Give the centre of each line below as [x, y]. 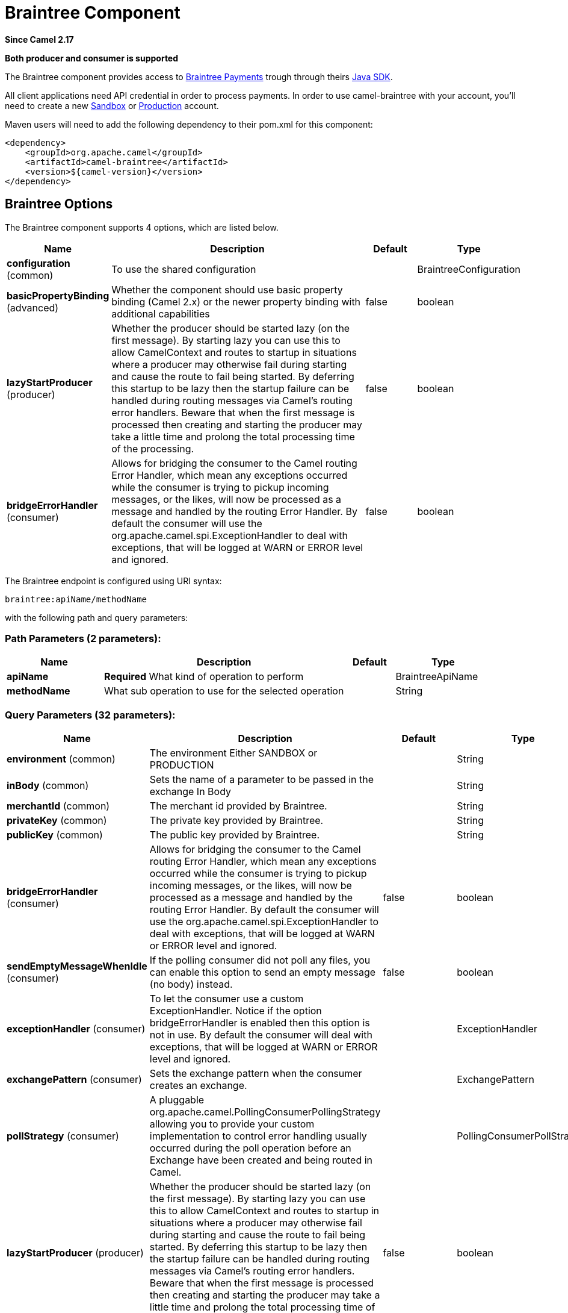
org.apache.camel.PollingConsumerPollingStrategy [265, 1112]
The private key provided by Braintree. [236, 821]
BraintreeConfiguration [469, 269]
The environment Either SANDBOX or [233, 753]
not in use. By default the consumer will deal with [261, 1035]
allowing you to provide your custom [232, 1124]
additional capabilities [161, 313]
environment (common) [61, 759]
